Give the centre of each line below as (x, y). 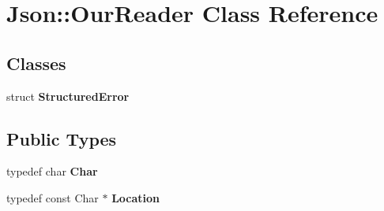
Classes (36, 63)
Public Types (62, 138)
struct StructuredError (68, 96)
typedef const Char (53, 197)
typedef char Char (52, 171)
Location (136, 197)
